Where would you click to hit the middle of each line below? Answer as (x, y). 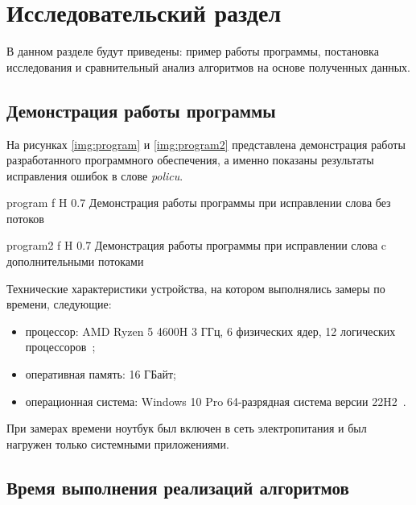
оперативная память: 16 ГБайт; (101, 374)
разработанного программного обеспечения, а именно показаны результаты (190, 160)
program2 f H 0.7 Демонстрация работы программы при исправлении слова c (197, 245)
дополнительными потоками (75, 261)
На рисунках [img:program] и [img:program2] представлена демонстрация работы (206, 144)
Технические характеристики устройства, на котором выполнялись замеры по (196, 288)
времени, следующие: (59, 304)
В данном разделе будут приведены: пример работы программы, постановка (193, 51)
